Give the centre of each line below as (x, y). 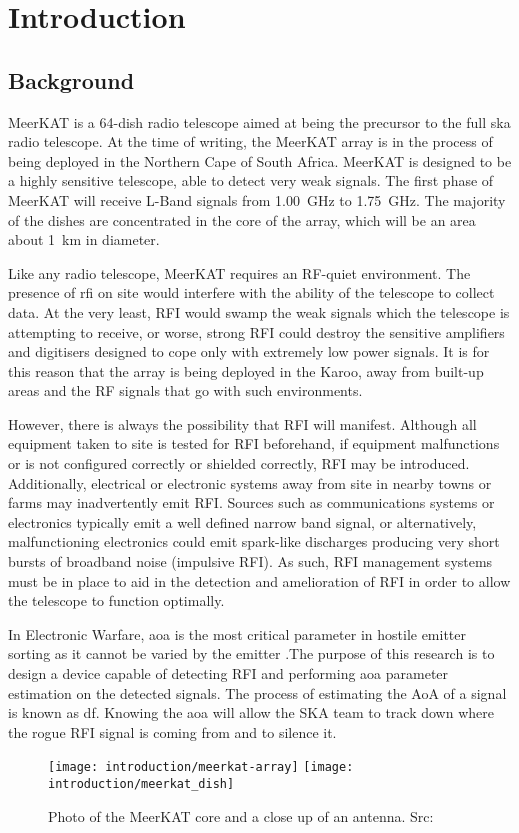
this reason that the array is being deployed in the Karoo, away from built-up (246, 370)
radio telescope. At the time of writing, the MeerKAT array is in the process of (250, 141)
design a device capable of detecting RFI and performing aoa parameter (228, 673)
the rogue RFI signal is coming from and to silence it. (172, 731)
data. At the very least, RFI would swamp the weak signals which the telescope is (259, 311)
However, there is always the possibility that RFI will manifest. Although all (242, 423)
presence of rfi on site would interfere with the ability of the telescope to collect (251, 292)
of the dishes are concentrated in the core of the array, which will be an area (242, 219)
